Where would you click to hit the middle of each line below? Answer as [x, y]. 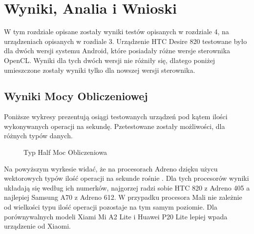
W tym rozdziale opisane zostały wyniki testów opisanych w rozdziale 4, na [116, 32]
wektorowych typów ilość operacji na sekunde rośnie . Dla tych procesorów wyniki [127, 178]
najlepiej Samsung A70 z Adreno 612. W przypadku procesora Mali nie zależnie [123, 197]
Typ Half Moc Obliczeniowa [65, 152]
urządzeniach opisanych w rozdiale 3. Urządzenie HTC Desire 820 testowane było [126, 41]
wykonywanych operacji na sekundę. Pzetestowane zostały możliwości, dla [115, 126]
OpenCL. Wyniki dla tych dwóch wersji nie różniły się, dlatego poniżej [110, 60]
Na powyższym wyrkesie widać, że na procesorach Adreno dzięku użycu [111, 168]
